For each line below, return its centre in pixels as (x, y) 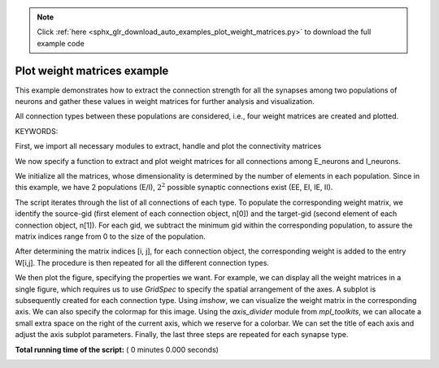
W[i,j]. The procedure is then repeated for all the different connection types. (142, 262)
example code (61, 43)
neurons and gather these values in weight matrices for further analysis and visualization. (165, 102)
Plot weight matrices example (92, 70)
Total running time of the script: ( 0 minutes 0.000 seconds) (117, 349)
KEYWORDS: (37, 131)
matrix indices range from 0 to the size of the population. (111, 236)
